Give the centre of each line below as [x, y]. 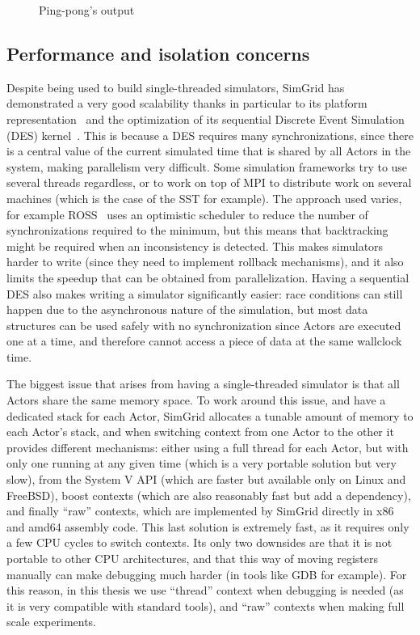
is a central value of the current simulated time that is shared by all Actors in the [209, 151]
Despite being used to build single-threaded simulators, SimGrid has [176, 87]
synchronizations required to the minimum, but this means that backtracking [197, 230]
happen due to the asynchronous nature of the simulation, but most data [187, 309]
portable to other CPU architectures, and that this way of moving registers [193, 559]
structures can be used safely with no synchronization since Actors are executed [204, 325]
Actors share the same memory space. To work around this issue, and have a [196, 400]
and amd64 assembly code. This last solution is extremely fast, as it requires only [208, 526]
